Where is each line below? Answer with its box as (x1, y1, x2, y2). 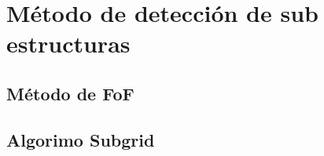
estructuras (6, 27, 131, 60)
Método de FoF (6, 81, 134, 105)
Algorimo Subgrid (6, 127, 155, 151)
